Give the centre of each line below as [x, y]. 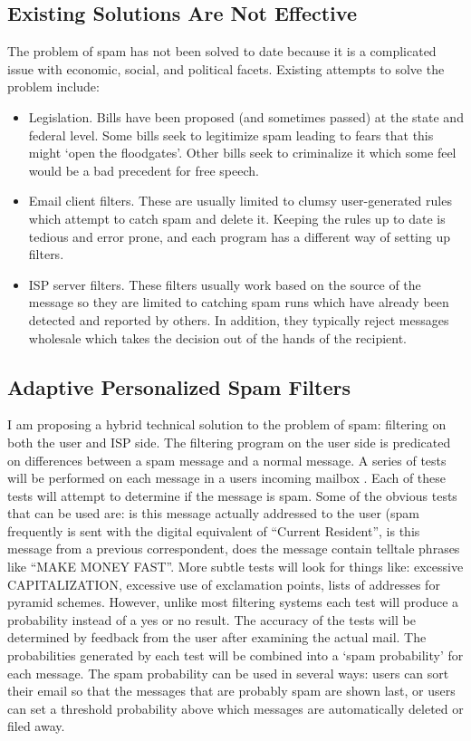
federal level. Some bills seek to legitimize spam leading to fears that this [231, 135]
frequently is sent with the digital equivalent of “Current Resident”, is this [214, 530]
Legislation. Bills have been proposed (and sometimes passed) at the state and [246, 116]
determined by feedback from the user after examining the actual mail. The [217, 637]
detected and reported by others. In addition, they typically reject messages [239, 319]
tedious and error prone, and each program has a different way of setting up [240, 236]
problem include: [53, 87]
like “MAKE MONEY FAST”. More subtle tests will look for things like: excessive [235, 567]
